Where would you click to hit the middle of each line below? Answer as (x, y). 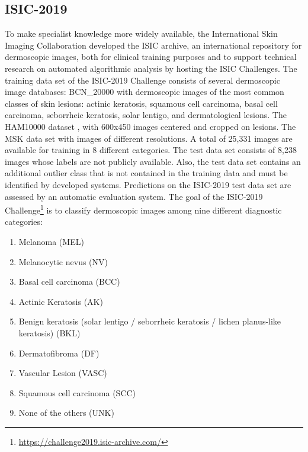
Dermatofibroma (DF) (59, 353)
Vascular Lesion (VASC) (63, 373)
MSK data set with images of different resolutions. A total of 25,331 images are (149, 138)
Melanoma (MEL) (51, 241)
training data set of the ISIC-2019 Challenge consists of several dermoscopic (142, 80)
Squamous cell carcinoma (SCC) (77, 392)
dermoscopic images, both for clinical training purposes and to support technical (151, 57)
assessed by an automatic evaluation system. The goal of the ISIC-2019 (134, 196)
